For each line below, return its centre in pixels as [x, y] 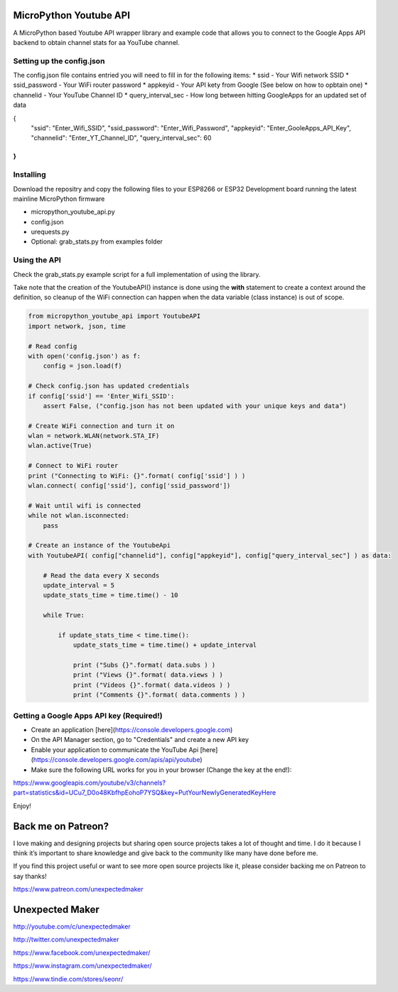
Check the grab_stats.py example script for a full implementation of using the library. [137, 274]
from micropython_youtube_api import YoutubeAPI [114, 316]
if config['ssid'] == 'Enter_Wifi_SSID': [101, 396]
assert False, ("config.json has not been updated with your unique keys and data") [195, 406]
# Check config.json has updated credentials [109, 386]
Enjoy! [22, 805]
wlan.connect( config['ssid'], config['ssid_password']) [129, 486]
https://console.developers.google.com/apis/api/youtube [117, 760]
